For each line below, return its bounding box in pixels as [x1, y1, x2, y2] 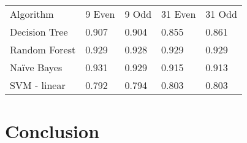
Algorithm [10, 7, 54, 21]
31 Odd [205, 7, 237, 21]
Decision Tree [10, 25, 68, 39]
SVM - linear [10, 78, 66, 92]
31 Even [161, 7, 196, 21]
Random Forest [10, 42, 76, 56]
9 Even [85, 7, 115, 21]
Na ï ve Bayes [10, 60, 63, 74]
